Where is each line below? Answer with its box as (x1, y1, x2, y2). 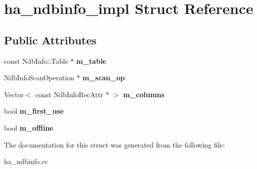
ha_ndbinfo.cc (4, 156, 48, 167)
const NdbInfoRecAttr (35, 89, 104, 99)
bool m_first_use (4, 106, 64, 116)
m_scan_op (82, 72, 125, 83)
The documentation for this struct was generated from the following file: (4, 139, 225, 150)
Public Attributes (4, 32, 97, 47)
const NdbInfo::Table (4, 55, 68, 66)
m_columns (123, 89, 165, 99)
